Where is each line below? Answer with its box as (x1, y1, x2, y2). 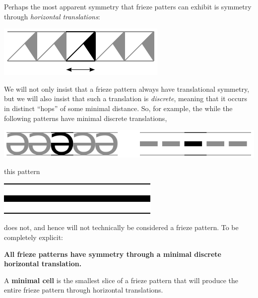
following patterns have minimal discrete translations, (4, 113, 167, 123)
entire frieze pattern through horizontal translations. (4, 285, 163, 295)
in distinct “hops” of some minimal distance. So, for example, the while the (4, 103, 233, 113)
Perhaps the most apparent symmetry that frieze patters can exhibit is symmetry (4, 1, 252, 11)
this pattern (4, 166, 40, 177)
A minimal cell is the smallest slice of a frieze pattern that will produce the (4, 275, 238, 285)
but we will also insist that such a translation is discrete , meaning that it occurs (4, 93, 247, 104)
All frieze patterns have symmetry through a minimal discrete (4, 248, 221, 259)
